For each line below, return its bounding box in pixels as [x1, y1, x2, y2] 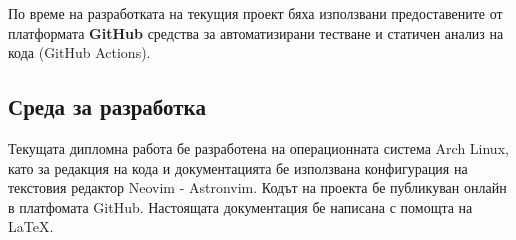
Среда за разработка [8, 91, 206, 122]
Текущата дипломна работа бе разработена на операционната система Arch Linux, [8, 137, 509, 158]
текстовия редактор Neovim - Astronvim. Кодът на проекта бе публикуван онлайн [8, 177, 507, 198]
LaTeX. [8, 216, 54, 237]
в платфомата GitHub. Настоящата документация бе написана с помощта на [8, 196, 473, 217]
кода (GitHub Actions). [8, 42, 151, 63]
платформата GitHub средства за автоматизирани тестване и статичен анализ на [8, 22, 504, 43]
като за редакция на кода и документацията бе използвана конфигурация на [8, 157, 468, 178]
